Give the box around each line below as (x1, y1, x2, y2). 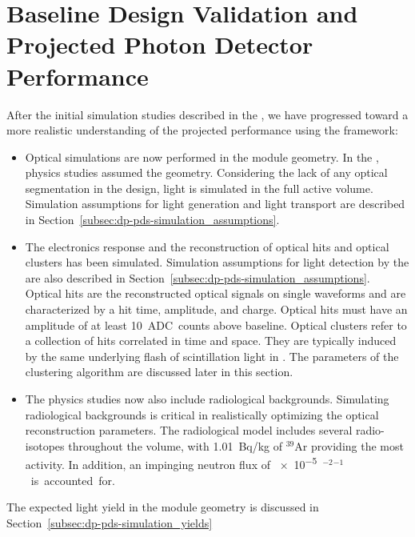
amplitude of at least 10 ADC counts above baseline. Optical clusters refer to (25, 316, 407, 333)
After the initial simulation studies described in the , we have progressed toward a (6, 106, 409, 122)
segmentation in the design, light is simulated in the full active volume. (25, 179, 373, 196)
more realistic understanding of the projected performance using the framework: (6, 122, 398, 138)
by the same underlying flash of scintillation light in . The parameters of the (25, 347, 399, 364)
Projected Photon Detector (6, 28, 313, 61)
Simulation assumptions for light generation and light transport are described (25, 195, 405, 212)
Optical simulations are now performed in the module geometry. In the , (25, 148, 379, 165)
